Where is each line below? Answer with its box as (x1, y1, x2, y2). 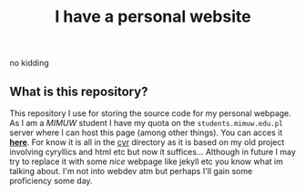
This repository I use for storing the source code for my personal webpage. (9, 108, 291, 119)
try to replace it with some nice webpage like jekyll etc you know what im (9, 156, 284, 167)
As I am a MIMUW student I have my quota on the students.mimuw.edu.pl (9, 118, 284, 128)
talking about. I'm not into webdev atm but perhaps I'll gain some (9, 166, 253, 176)
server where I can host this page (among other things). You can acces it (9, 127, 283, 138)
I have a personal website (54, 6, 252, 27)
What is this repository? (9, 83, 148, 99)
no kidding (9, 57, 50, 69)
